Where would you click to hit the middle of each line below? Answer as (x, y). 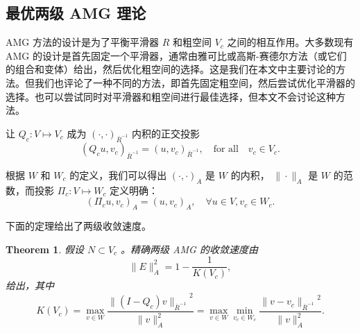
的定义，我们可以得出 (118, 174)
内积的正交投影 (166, 133)
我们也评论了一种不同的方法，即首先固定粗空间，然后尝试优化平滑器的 (195, 82)
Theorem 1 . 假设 (45, 249)
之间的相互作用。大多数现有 (290, 42)
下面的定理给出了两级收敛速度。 (78, 226)
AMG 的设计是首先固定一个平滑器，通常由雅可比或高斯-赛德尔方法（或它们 (176, 55)
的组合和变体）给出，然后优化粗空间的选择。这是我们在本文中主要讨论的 (171, 69)
